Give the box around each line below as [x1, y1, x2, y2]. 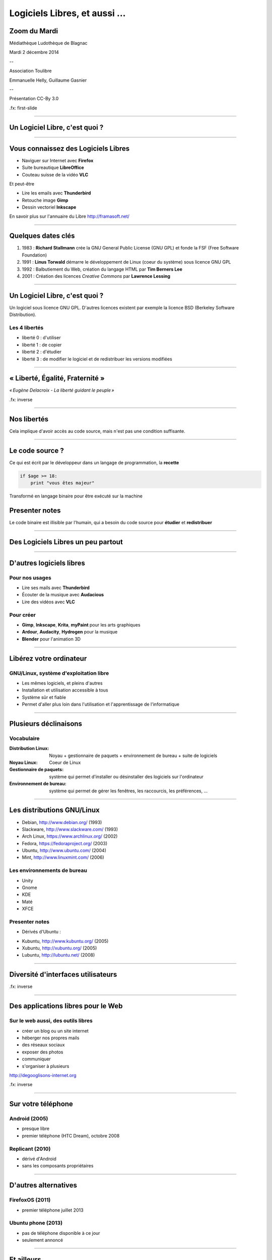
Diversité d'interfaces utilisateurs [9, 970, 117, 979]
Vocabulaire [9, 735, 40, 742]
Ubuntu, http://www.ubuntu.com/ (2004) [22, 847, 107, 854]
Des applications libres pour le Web [9, 1002, 123, 1011]
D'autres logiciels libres [9, 558, 85, 567]
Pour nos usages [9, 574, 51, 581]
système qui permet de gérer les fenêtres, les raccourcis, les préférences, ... [49, 788, 208, 794]
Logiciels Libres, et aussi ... [9, 8, 126, 19]
